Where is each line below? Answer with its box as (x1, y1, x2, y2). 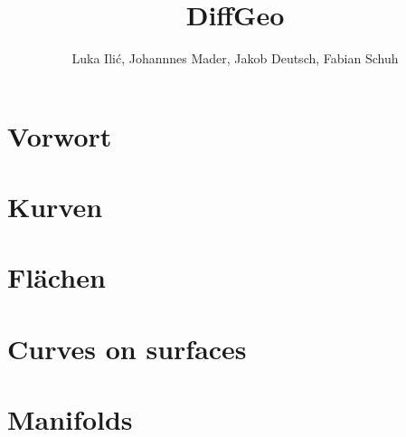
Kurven (7, 188, 103, 225)
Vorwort (7, 117, 112, 154)
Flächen (7, 259, 106, 296)
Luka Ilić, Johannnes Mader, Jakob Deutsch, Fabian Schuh (71, 49, 399, 68)
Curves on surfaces (7, 329, 247, 366)
